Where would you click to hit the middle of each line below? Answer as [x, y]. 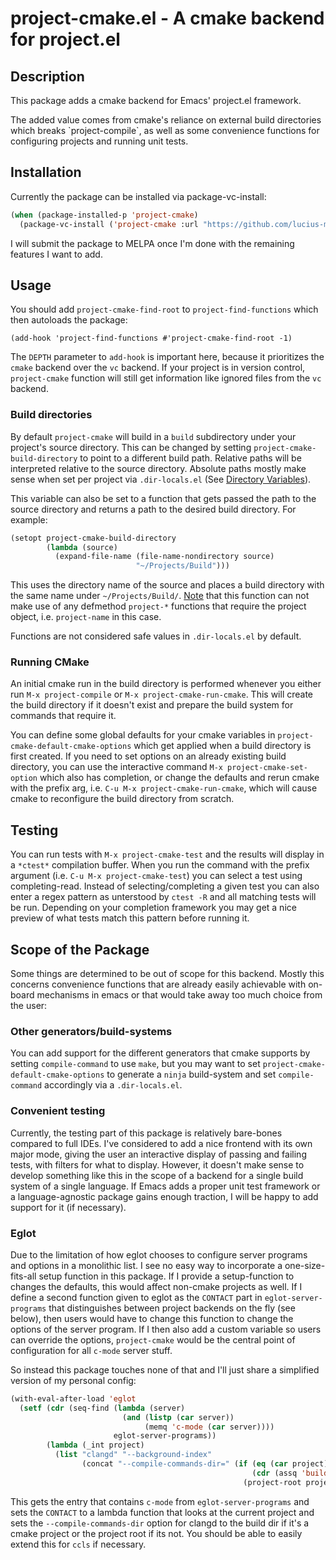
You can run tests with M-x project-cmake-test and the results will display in [167, 854]
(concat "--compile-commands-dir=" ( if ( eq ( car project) [205, 1464]
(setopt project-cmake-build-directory [93, 538]
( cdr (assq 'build [290, 1473]
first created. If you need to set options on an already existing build [148, 756]
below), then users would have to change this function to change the [152, 1318]
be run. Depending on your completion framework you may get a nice [153, 908]
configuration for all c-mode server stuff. [91, 1350]
